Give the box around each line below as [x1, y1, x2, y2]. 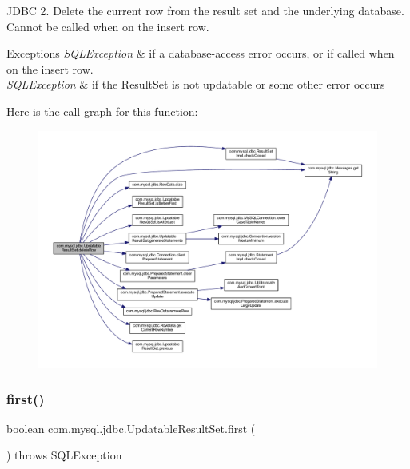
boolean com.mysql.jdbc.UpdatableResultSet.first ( [6, 419, 256, 436]
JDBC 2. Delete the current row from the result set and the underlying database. [6, 2, 404, 18]
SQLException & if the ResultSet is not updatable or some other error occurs [6, 76, 385, 93]
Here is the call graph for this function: [6, 102, 198, 119]
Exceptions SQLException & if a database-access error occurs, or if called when [6, 45, 395, 62]
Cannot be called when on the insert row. [6, 18, 209, 34]
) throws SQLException [6, 447, 122, 463]
